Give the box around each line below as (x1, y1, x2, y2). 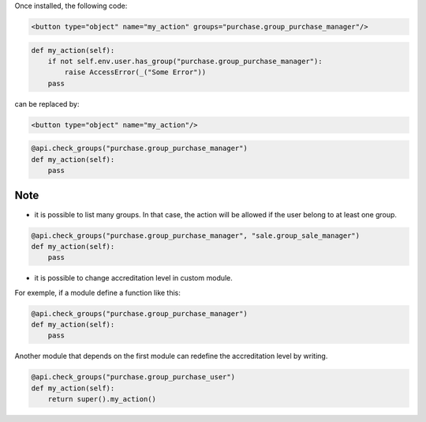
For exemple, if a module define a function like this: (14, 288, 181, 297)
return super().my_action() (47, 395, 157, 404)
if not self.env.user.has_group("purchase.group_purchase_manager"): (47, 56, 323, 66)
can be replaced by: (14, 99, 80, 108)
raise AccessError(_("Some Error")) (64, 68, 207, 77)
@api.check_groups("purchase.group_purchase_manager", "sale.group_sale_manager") (31, 231, 361, 240)
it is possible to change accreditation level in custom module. (34, 273, 233, 283)
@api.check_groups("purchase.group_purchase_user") (31, 372, 236, 382)
